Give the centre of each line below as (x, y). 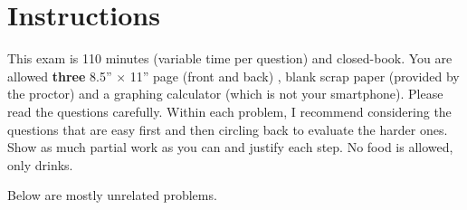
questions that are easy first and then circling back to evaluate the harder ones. (228, 129)
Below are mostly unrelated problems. (112, 195)
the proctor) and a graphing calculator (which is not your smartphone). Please (225, 94)
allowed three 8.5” (60, 76)
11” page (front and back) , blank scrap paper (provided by (295, 76)
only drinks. (40, 164)
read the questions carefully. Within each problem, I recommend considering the (229, 111)
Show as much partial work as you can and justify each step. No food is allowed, (230, 147)
